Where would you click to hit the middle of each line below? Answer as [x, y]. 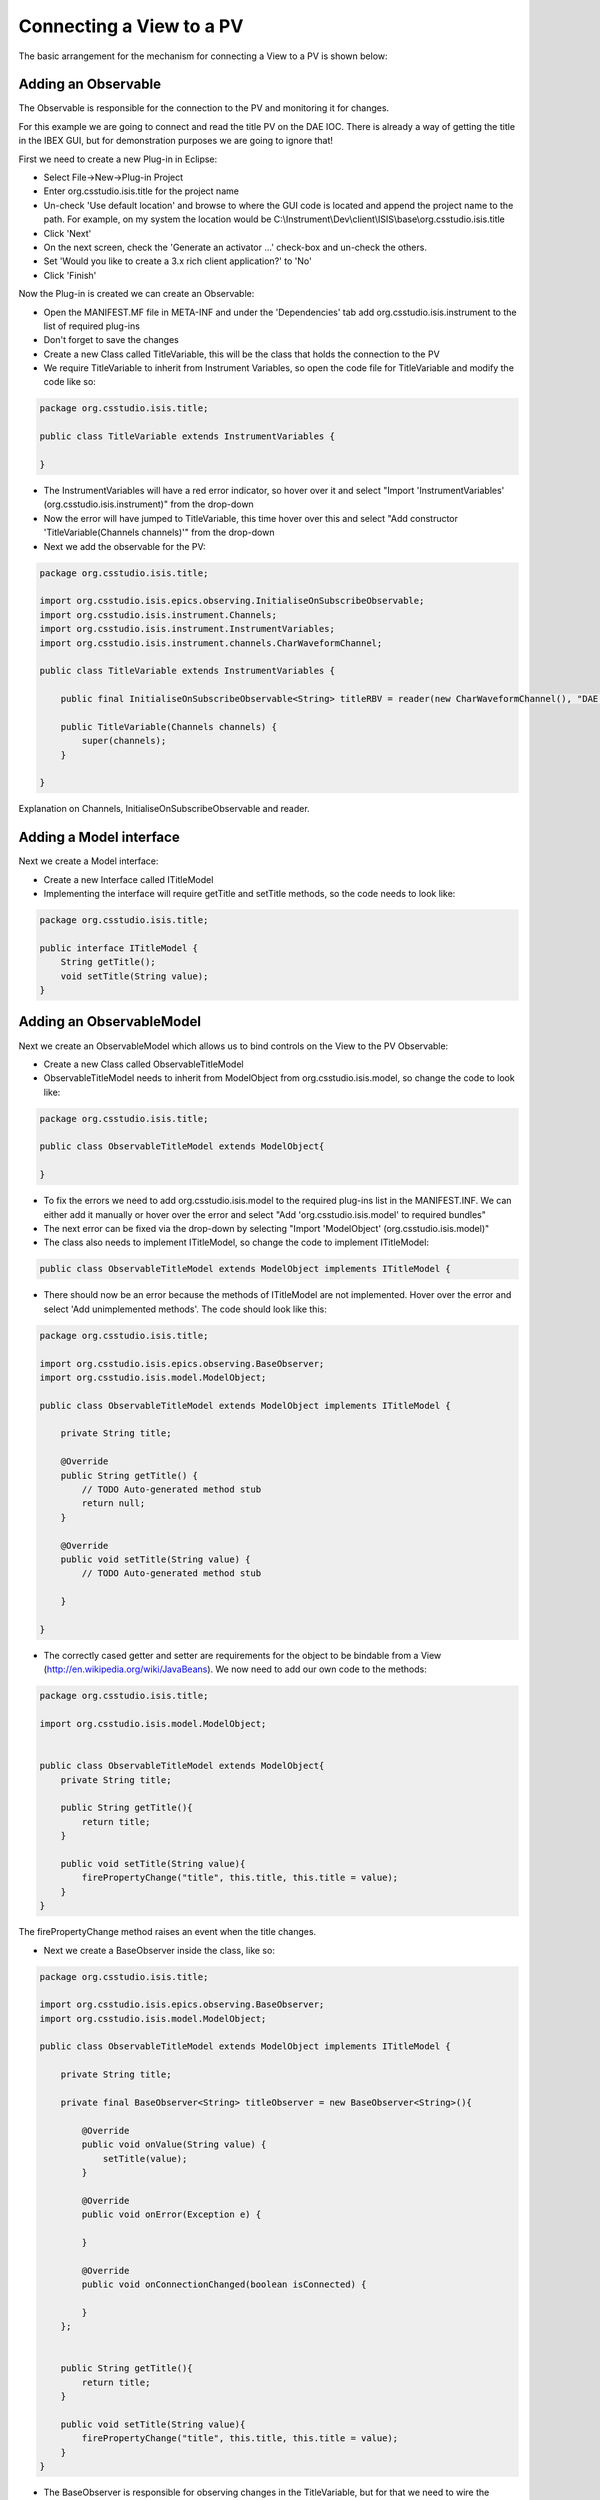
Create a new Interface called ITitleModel [128, 879]
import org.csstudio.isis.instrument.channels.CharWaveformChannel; [211, 643]
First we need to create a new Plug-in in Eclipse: [118, 159]
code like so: [70, 382]
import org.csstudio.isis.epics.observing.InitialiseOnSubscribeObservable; [232, 601]
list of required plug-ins [91, 326]
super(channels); [124, 741]
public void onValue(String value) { [174, 2144]
